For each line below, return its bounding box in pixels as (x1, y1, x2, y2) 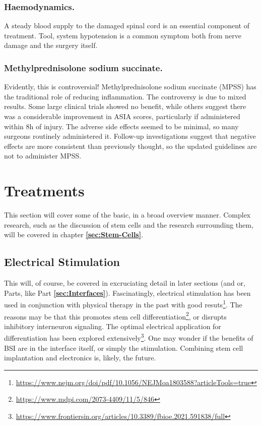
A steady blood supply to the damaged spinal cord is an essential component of (4, 20, 250, 31)
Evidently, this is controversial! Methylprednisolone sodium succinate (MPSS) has (4, 81, 256, 92)
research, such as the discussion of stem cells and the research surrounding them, (4, 219, 253, 230)
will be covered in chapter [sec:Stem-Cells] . (4, 229, 144, 240)
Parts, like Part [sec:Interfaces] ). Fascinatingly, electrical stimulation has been (4, 287, 251, 298)
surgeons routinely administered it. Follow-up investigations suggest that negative (4, 131, 256, 141)
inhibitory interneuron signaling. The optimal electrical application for (4, 321, 221, 331)
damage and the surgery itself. (4, 40, 98, 50)
